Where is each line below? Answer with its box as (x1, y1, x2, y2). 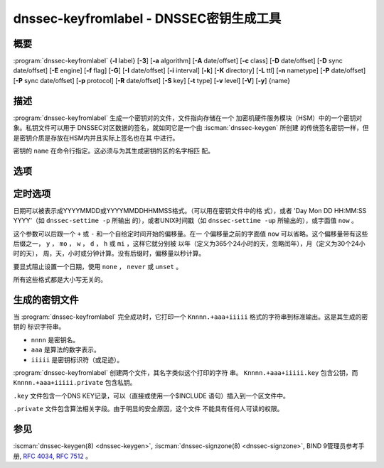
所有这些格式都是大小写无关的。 (13, 276, 107, 284)
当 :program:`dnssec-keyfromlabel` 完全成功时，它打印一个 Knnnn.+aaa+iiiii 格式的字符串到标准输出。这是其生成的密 (13, 312, 368, 321)
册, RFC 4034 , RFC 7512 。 (13, 452, 92, 460)
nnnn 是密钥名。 (31, 335, 80, 344)
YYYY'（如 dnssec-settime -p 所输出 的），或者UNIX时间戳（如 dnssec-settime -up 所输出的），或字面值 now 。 (13, 217, 358, 225)
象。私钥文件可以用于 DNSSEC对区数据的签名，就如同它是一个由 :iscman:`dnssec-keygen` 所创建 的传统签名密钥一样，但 (13, 124, 369, 132)
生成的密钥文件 (13, 294, 79, 305)
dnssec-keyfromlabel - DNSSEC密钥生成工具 (13, 11, 282, 26)
